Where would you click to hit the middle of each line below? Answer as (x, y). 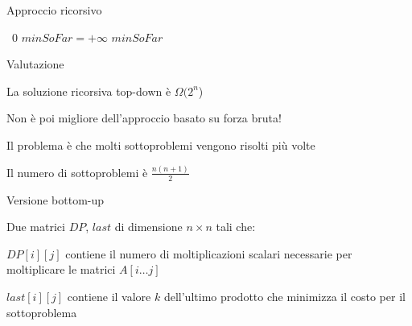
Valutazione (35, 64)
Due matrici (36, 227)
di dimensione (148, 227)
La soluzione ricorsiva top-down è (89, 91)
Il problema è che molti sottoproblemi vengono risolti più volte (161, 144)
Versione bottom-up (56, 199)
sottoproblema (42, 312)
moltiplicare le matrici (61, 269)
